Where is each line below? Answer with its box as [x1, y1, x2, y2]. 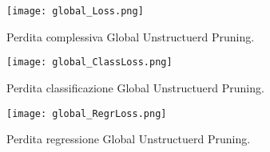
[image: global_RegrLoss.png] [6, 107, 167, 119]
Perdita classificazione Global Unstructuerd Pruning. [6, 79, 264, 95]
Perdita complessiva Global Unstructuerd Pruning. [6, 28, 255, 45]
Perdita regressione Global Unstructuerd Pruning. [6, 131, 251, 147]
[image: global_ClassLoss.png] [6, 57, 173, 68]
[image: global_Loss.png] [6, 6, 144, 17]
